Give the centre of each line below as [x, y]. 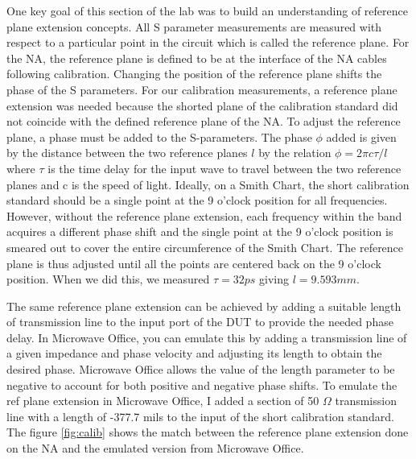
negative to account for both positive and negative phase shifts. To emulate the [202, 385]
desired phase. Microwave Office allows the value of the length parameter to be [201, 369]
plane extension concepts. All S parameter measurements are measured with [194, 26]
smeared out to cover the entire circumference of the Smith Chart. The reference [205, 247]
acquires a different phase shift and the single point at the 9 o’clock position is [200, 232]
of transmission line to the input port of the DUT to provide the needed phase [200, 322]
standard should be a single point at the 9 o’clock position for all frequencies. [197, 200]
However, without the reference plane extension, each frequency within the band [204, 215]
